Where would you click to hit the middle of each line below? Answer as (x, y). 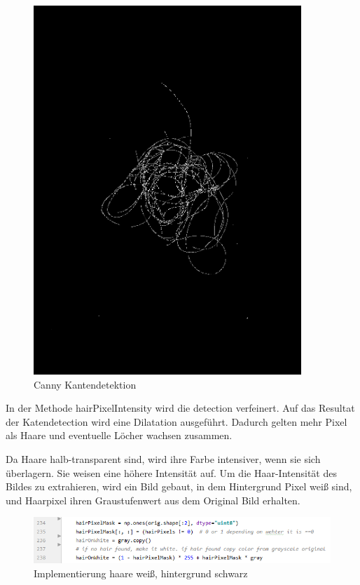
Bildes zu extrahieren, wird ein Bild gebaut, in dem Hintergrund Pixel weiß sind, (179, 486)
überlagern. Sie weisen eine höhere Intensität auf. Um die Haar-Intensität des (171, 472)
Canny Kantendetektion (85, 384)
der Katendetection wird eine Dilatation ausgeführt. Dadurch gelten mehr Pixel (176, 421)
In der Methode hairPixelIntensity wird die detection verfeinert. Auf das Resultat (180, 408)
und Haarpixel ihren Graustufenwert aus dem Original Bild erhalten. (153, 500)
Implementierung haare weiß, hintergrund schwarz (141, 573)
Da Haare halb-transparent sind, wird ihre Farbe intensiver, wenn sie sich (163, 459)
